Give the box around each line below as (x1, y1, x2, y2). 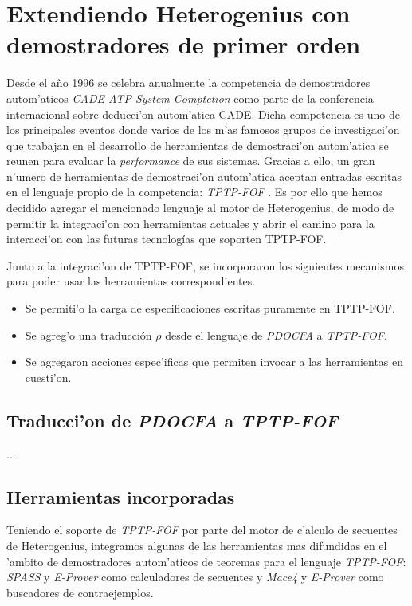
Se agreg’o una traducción (25, 326, 152, 343)
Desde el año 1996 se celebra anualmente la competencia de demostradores (6, 74, 371, 91)
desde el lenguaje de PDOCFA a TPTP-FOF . (165, 326, 387, 343)
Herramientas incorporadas (6, 484, 235, 509)
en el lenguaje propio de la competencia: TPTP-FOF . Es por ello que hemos (6, 183, 383, 200)
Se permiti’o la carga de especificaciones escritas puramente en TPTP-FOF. (25, 300, 395, 317)
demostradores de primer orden (6, 28, 361, 61)
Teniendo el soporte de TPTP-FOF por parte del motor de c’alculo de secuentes (6, 521, 398, 538)
